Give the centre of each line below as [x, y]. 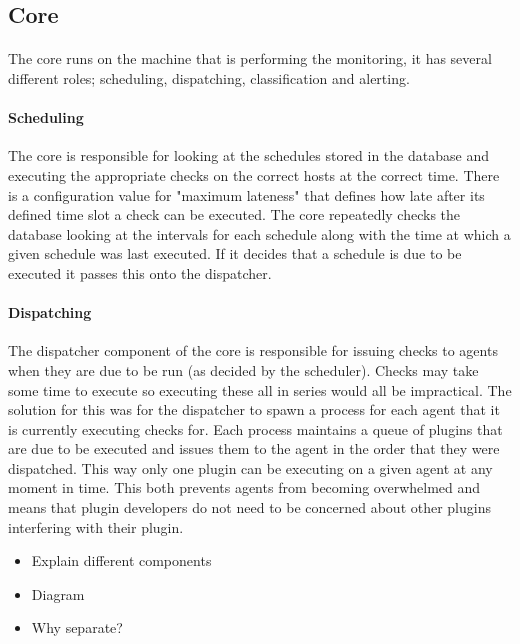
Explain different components [121, 560]
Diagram [58, 593]
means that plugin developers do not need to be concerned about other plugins [249, 507]
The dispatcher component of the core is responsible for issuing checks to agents [253, 350]
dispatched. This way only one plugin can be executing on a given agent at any [250, 467]
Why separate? [77, 627]
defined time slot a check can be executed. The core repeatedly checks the [234, 214]
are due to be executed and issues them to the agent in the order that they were [254, 448]
